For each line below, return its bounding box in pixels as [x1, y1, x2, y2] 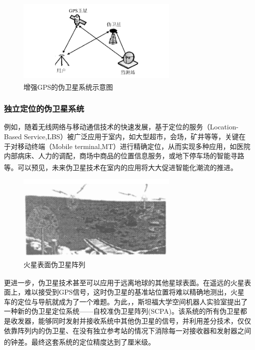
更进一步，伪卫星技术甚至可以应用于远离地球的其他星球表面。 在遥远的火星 [4, 277, 244, 287]
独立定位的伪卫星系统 [4, 102, 84, 115]
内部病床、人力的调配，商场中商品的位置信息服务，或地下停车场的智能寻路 [4, 150, 244, 161]
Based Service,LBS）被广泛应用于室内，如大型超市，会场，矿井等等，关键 [4, 131, 239, 141]
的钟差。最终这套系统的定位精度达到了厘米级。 [4, 336, 155, 347]
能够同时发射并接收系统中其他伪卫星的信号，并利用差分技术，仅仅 [38, 316, 251, 326]
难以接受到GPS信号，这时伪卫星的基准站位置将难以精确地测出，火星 [24, 287, 245, 297]
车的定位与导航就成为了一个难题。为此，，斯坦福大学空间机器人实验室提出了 [4, 296, 248, 306]
